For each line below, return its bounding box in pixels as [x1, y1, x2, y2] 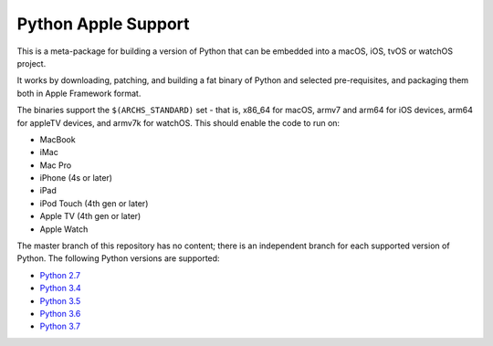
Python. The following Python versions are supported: [16, 253, 220, 264]
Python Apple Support [16, 14, 191, 34]
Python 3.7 [39, 320, 81, 332]
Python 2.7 [39, 269, 81, 280]
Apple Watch [39, 224, 89, 235]
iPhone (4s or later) [39, 173, 113, 183]
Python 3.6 [39, 308, 81, 319]
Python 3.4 [39, 283, 81, 294]
